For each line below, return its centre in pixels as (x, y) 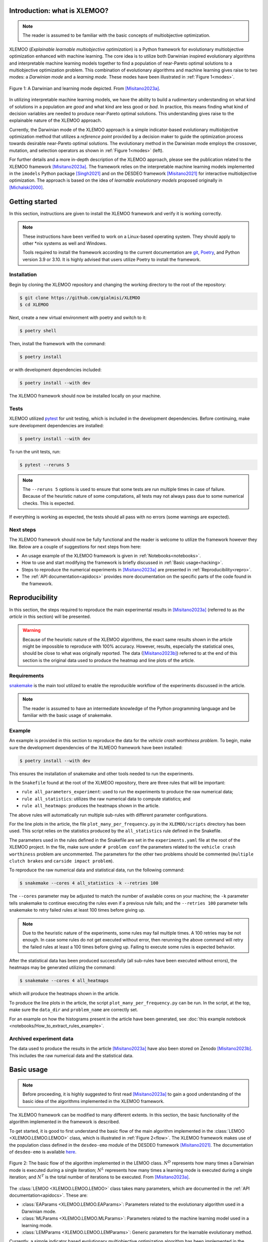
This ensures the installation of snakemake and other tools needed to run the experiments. (101, 774)
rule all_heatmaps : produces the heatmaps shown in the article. (91, 806)
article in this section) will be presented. (50, 617)
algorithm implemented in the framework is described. (65, 1122)
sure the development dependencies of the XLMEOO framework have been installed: (96, 747)
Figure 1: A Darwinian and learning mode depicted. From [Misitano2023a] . (85, 88)
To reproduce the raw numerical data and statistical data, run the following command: (97, 870)
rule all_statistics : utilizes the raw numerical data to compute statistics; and (106, 799)
